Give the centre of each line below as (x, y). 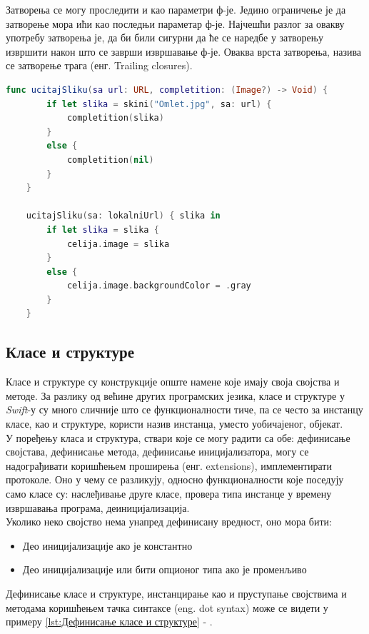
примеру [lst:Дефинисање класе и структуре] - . (109, 622)
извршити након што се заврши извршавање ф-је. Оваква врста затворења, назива (184, 51)
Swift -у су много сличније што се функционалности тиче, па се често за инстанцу (184, 409)
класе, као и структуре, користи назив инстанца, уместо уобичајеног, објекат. (175, 424)
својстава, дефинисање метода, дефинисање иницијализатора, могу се (157, 452)
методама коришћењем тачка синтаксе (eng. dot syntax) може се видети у (167, 607)
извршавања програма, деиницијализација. (98, 507)
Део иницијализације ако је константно (107, 545)
